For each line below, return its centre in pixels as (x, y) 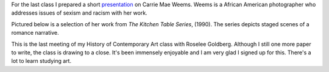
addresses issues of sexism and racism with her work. (79, 13)
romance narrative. (35, 33)
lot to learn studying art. (41, 61)
